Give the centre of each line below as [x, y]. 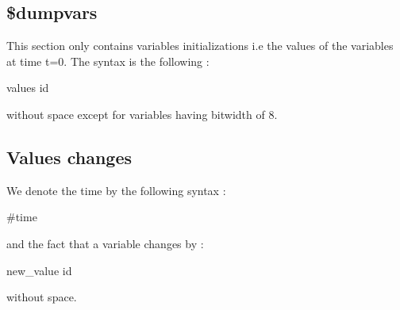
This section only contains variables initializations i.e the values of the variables [200, 46]
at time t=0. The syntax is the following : [108, 61]
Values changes [69, 157]
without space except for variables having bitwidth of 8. [142, 114]
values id [28, 88]
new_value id [39, 270]
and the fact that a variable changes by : [105, 243]
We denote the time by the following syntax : [116, 190]
